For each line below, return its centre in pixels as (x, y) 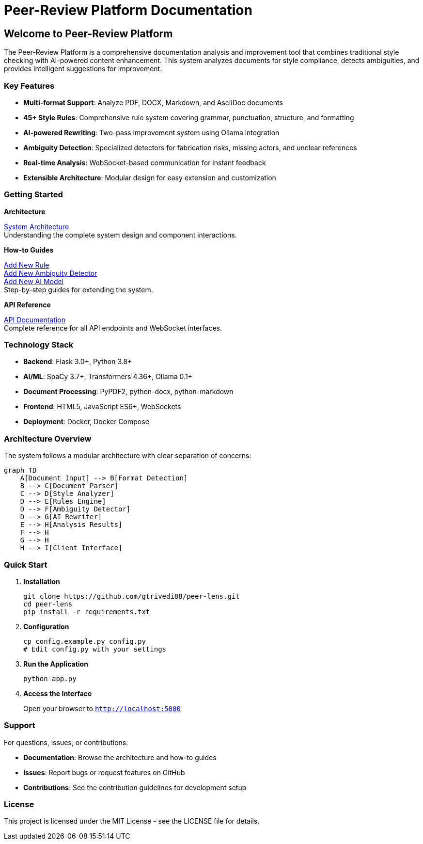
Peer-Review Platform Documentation (128, 10)
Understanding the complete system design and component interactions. (120, 235)
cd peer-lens (48, 604)
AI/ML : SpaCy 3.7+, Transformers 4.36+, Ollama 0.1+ (108, 377)
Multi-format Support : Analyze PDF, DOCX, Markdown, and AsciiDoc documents (153, 102)
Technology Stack (39, 345)
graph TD (20, 470)
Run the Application (56, 664)
